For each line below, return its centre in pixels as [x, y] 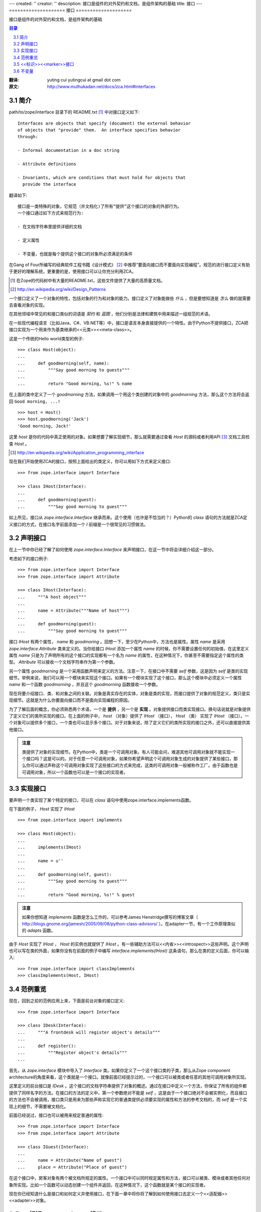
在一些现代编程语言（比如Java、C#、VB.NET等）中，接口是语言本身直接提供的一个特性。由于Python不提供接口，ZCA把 [129, 323]
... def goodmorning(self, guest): [65, 874]
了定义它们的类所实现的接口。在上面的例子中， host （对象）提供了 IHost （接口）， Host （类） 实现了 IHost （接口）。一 [129, 716]
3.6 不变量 [23, 71]
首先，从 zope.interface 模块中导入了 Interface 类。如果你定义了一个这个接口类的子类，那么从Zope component [120, 1070]
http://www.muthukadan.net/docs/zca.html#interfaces [101, 87]
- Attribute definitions [47, 164]
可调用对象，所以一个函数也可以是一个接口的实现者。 [75, 772]
